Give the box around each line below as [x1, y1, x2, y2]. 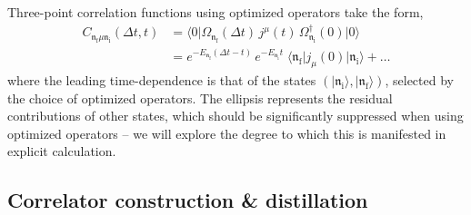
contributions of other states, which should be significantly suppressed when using [7, 106, 464, 125]
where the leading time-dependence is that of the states [7, 70, 316, 89]
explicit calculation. [7, 142, 116, 161]
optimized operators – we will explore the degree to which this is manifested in [7, 123, 446, 142]
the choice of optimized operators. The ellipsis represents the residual [7, 88, 393, 107]
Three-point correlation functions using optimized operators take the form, [7, 3, 424, 21]
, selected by [385, 70, 454, 89]
